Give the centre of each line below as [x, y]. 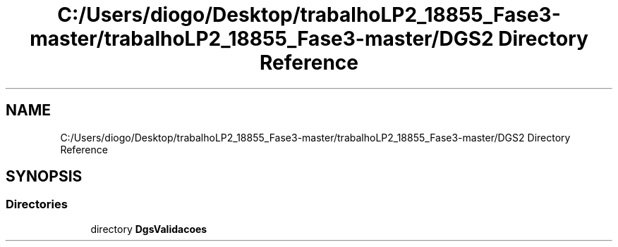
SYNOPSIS [44, 177]
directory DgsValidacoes [149, 229]
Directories [37, 204]
